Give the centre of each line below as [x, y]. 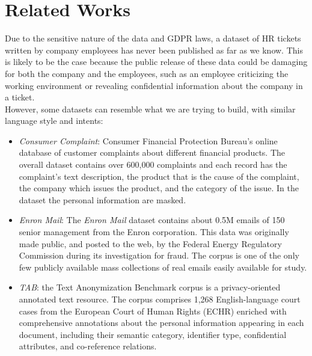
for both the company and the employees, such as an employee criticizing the [147, 73]
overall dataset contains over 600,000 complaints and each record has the [153, 164]
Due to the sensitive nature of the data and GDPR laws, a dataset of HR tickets [153, 38]
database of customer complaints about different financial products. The [152, 152]
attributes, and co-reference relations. [88, 346]
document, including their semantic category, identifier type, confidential [153, 334]
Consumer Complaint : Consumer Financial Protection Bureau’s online [148, 140]
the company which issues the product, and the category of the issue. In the [159, 188]
